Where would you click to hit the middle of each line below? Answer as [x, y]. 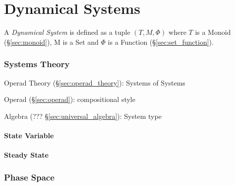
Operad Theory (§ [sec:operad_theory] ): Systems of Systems [95, 82]
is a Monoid [213, 32]
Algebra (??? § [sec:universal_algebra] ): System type [83, 116]
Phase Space [29, 177]
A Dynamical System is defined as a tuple [67, 32]
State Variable [29, 135]
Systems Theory [37, 64]
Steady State [26, 155]
